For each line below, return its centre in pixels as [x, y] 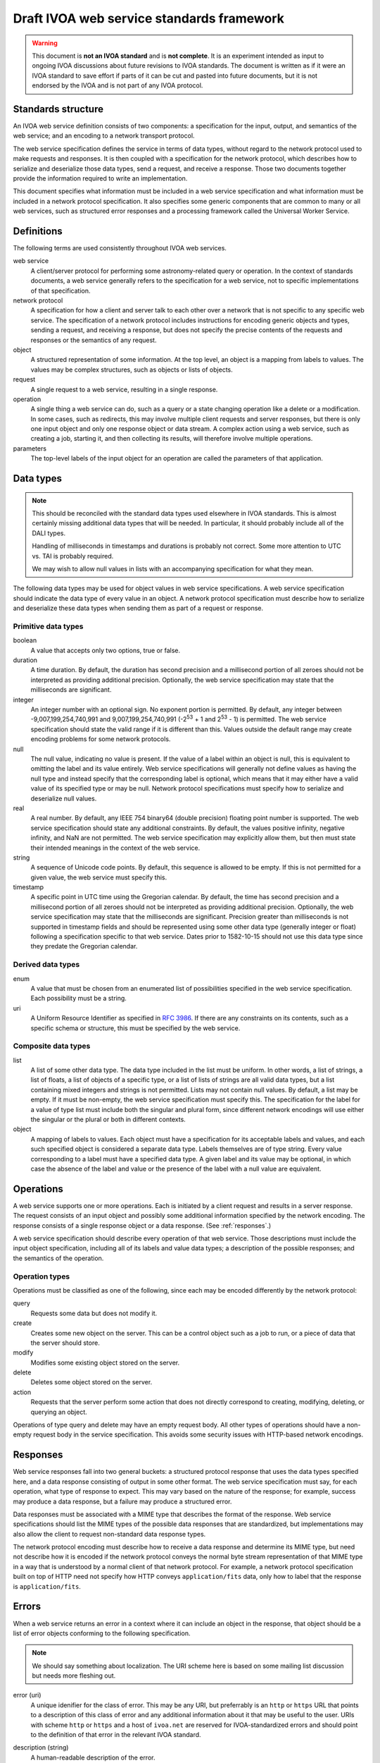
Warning [45, 43]
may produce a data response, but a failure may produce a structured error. [122, 1501]
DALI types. [49, 533]
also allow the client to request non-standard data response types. [109, 1534]
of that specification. [61, 291]
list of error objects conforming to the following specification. [102, 1633]
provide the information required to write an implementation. [100, 178]
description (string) [41, 1747]
